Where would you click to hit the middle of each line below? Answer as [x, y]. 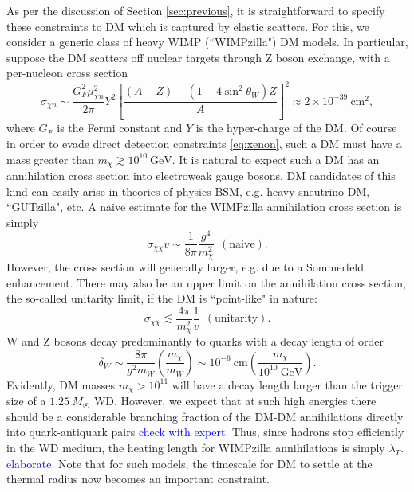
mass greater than [50, 159]
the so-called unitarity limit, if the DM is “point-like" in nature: [162, 298]
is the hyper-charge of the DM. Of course [296, 128]
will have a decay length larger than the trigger [287, 384]
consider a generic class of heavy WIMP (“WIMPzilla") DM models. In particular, [207, 42]
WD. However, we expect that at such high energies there [235, 401]
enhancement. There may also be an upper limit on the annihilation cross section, [206, 282]
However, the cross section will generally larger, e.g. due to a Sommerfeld [185, 266]
